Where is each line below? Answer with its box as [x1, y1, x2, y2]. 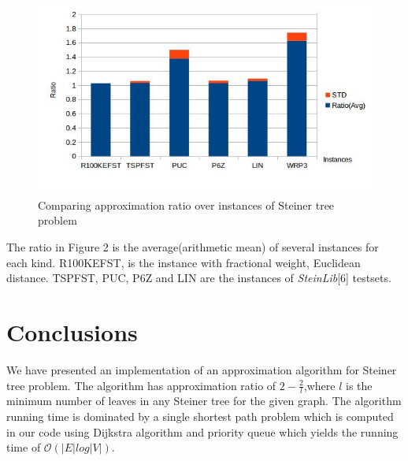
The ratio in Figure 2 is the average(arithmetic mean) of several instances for [6, 239, 379, 255]
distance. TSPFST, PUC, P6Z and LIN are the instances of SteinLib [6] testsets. [6, 270, 391, 286]
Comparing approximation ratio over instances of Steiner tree [38, 196, 335, 213]
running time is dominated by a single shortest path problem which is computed [6, 407, 394, 424]
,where [303, 377, 336, 393]
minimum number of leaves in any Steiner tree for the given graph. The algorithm [6, 392, 402, 409]
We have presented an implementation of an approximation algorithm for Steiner [6, 361, 397, 377]
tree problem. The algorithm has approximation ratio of [6, 377, 276, 393]
